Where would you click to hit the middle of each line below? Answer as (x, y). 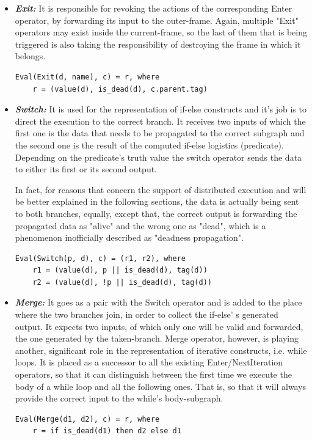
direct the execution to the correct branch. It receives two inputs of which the (160, 121)
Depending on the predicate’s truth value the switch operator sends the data (158, 157)
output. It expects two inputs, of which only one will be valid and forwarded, (159, 326)
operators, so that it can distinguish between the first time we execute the (153, 374)
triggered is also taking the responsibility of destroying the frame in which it (158, 44)
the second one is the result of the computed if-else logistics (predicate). (149, 145)
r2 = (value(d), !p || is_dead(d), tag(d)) (122, 282)
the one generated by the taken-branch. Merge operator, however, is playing (157, 338)
